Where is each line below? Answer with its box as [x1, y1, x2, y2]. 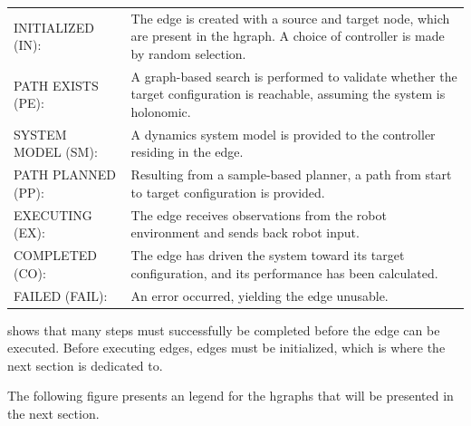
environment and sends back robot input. [130, 223, 360, 242]
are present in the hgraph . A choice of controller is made [130, 26, 445, 45]
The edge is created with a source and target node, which [130, 8, 450, 27]
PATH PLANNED [14, 165, 116, 184]
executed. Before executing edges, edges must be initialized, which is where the [7, 338, 446, 357]
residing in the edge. [130, 142, 244, 161]
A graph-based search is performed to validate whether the [130, 66, 457, 85]
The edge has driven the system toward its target [130, 246, 405, 265]
